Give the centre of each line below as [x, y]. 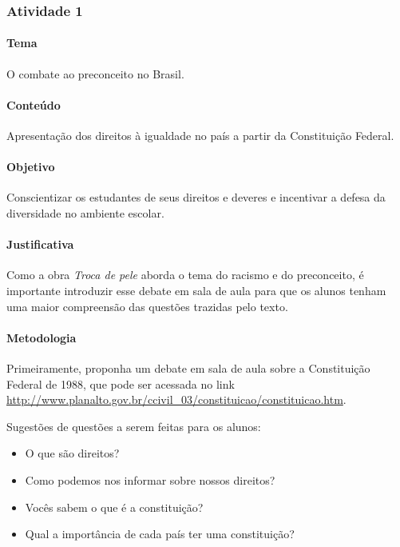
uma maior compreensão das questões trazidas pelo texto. [147, 306]
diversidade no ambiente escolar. [85, 213]
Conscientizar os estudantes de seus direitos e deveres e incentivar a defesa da [196, 197]
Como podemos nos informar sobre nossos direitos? [150, 479]
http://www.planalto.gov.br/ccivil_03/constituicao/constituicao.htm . [176, 399]
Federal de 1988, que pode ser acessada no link [121, 383]
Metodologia [42, 337]
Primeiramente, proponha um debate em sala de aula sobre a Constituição [188, 367]
